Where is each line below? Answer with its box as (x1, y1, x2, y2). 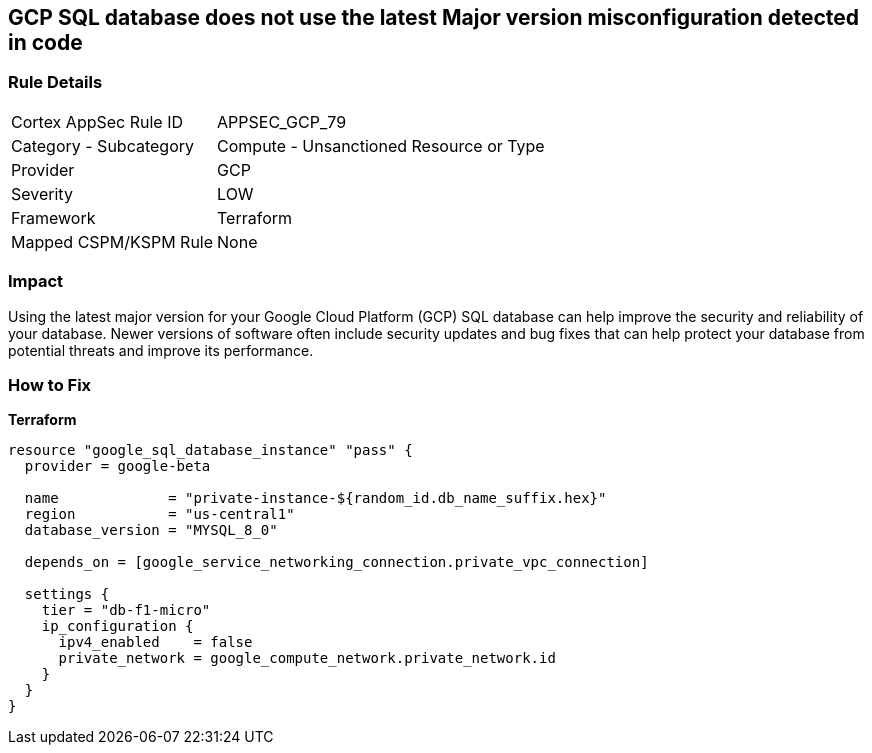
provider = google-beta (24, 458, 211, 475)
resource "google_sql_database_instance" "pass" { (8, 442, 413, 459)
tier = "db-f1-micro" (41, 602, 211, 619)
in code (8, 30, 83, 55)
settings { (24, 586, 110, 603)
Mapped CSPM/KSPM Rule (11, 231, 214, 252)
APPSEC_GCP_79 (217, 111, 347, 132)
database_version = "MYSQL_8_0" (24, 522, 278, 539)
